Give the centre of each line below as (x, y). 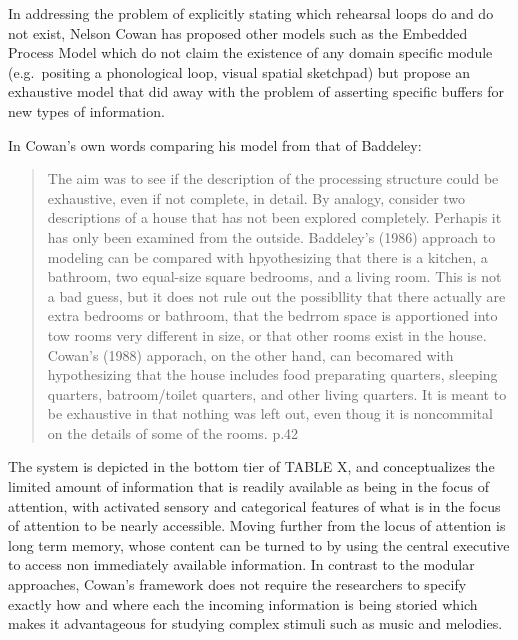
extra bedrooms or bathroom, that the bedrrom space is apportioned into (272, 315)
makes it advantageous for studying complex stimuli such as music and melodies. (255, 623)
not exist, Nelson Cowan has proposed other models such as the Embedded (238, 32)
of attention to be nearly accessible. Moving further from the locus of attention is (257, 525)
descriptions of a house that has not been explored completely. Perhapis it (274, 217)
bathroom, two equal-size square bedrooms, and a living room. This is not (274, 276)
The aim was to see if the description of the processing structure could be (273, 178)
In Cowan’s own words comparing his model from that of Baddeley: (215, 144)
